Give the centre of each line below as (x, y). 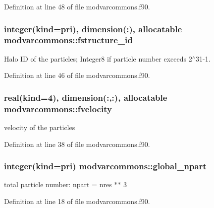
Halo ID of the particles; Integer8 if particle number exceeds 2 (98, 58)
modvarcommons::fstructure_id (68, 40)
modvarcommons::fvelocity (58, 108)
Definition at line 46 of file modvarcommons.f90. (77, 75)
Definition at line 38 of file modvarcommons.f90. (77, 144)
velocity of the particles (40, 127)
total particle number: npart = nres (58, 184)
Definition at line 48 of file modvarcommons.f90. (77, 6)
